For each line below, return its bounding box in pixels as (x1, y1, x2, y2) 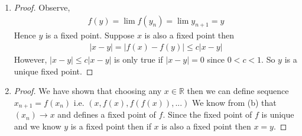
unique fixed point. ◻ (14, 64, 93, 77)
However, (14, 53, 47, 66)
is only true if (114, 53, 163, 66)
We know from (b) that (191, 96, 277, 108)
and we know (14, 119, 61, 132)
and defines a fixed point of (57, 108, 156, 121)
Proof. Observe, (14, 1, 70, 13)
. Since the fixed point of (163, 108, 252, 121)
